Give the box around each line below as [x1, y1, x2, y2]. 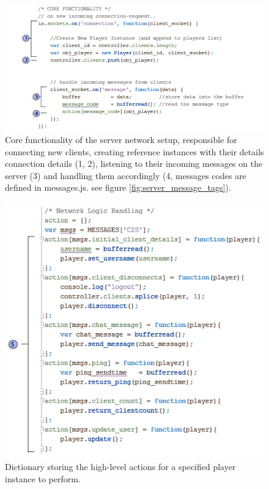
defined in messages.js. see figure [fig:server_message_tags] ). [5, 181, 231, 194]
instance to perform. [5, 472, 81, 485]
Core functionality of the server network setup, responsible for [5, 133, 237, 145]
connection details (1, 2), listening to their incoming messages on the [5, 157, 263, 170]
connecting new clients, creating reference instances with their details [5, 145, 264, 158]
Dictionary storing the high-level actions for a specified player [5, 460, 236, 472]
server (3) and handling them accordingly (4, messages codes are [5, 169, 246, 182]
